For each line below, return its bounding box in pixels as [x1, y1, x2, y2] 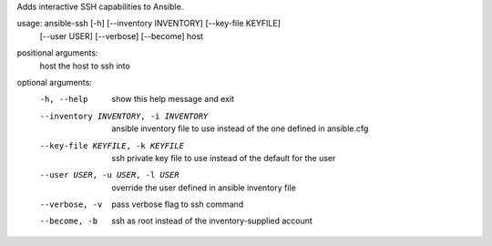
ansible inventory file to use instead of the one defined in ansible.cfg [111, 123, 369, 134]
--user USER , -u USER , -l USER [39, 169, 179, 180]
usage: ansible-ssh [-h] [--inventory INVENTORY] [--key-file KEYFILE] [16, 18, 282, 29]
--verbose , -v [39, 200, 103, 210]
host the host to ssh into [39, 60, 131, 71]
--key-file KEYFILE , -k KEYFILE [39, 140, 184, 150]
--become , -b [39, 216, 98, 227]
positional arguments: [16, 47, 98, 58]
